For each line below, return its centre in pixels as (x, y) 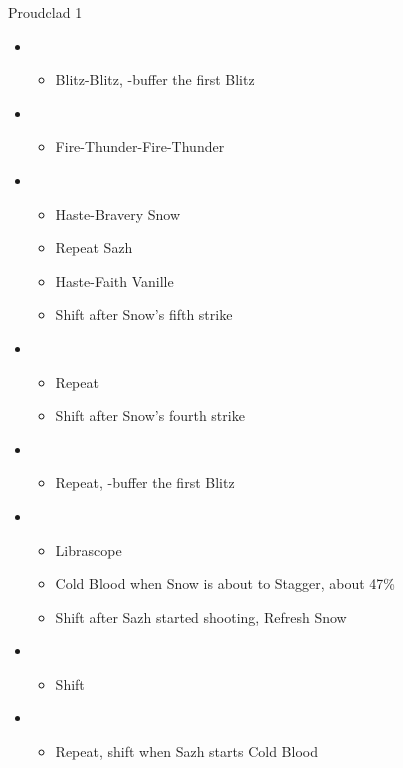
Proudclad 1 (45, 12)
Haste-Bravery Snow (117, 213)
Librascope (88, 549)
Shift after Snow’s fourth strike (150, 415)
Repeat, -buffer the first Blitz (145, 482)
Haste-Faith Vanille (114, 280)
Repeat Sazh (94, 247)
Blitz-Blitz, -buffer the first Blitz (155, 79)
